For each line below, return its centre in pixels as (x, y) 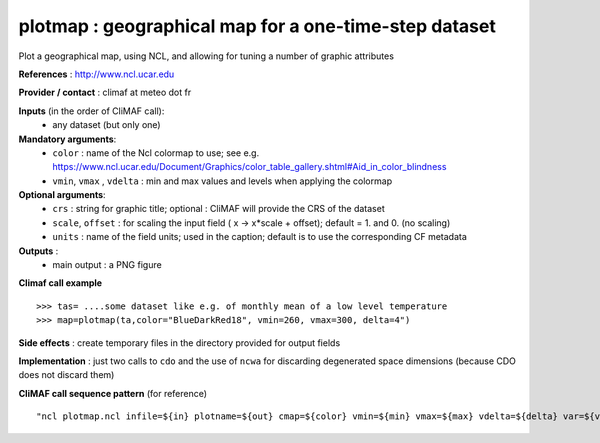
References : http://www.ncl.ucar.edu (96, 74)
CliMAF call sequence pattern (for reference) (113, 393)
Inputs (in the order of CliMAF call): (91, 111)
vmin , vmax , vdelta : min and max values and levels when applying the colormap (222, 181)
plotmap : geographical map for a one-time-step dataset (257, 26)
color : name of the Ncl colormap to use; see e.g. (156, 152)
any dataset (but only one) (106, 125)
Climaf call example (60, 283)
